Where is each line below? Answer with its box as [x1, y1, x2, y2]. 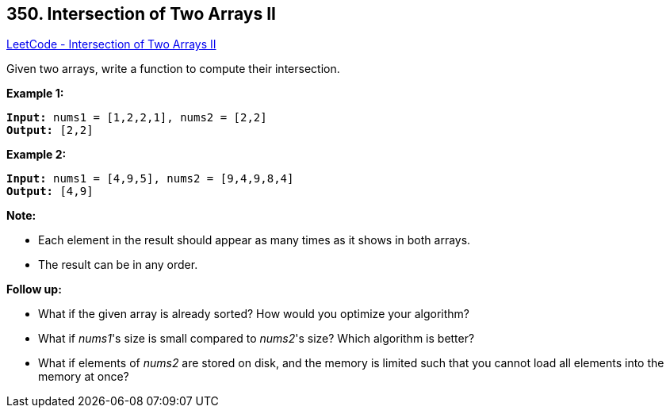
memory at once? [38, 370, 129, 384]
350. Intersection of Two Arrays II [6, 4, 276, 24]
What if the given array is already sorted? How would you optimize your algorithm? [38, 307, 470, 321]
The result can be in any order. [38, 258, 198, 272]
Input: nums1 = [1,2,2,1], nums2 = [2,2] [6, 111, 267, 125]
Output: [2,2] [6, 124, 94, 137]
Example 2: [6, 148, 67, 162]
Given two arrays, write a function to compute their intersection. [6, 62, 340, 76]
